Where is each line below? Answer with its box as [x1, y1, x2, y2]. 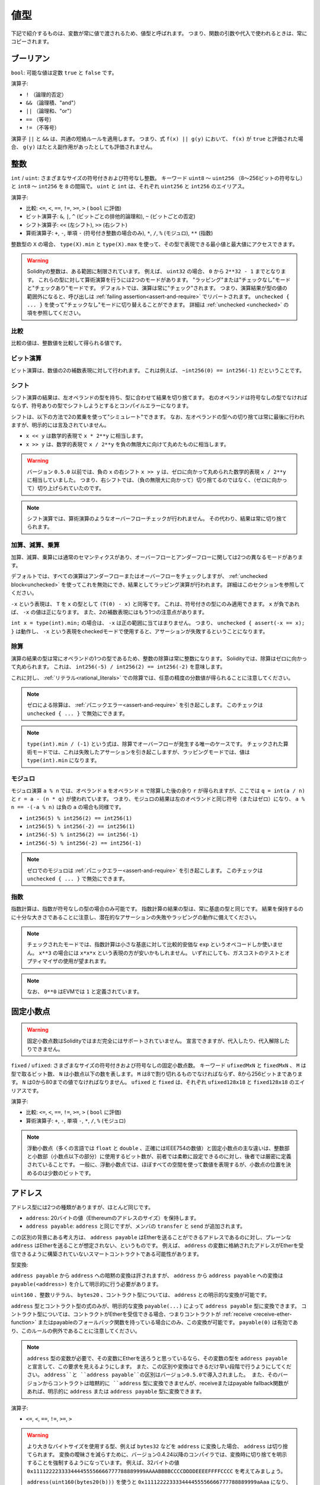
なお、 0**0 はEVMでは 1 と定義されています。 [27, 988, 142, 995]
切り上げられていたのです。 [37, 485, 105, 492]
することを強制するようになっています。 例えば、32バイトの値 [27, 1459, 180, 1467]
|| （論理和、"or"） [25, 108, 75, 115]
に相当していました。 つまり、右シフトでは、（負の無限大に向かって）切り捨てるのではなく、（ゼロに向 [27, 476, 277, 484]
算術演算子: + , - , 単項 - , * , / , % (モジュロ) [25, 1117, 126, 1124]
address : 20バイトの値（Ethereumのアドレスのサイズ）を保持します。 [25, 1215, 200, 1222]
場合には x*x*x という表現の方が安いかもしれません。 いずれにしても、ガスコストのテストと [57, 949, 285, 956]
